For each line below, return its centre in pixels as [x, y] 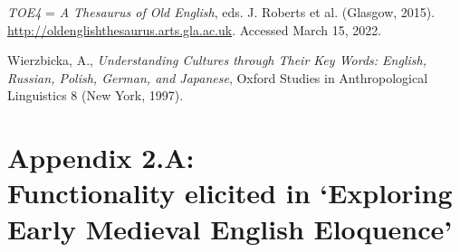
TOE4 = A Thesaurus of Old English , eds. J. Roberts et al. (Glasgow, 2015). [221, 12]
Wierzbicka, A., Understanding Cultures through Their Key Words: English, [217, 60]
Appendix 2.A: [101, 158]
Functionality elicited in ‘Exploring [230, 193]
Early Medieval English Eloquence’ [230, 228]
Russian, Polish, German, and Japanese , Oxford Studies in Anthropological [218, 77]
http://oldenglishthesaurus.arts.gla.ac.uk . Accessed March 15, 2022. [195, 29]
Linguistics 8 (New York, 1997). [96, 95]
